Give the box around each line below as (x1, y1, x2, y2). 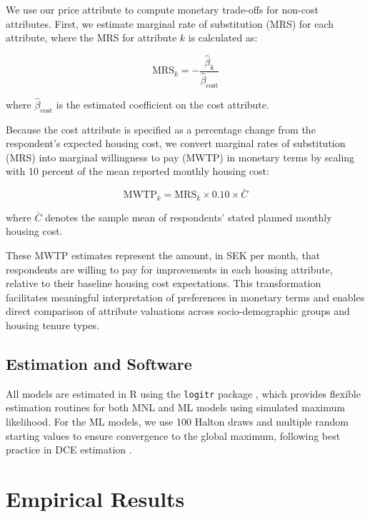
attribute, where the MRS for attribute (6, 30, 177, 45)
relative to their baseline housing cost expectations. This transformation (6, 276, 321, 291)
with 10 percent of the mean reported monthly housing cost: (6, 164, 269, 179)
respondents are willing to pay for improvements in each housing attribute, (6, 261, 333, 276)
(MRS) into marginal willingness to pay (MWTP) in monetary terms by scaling (6, 149, 355, 164)
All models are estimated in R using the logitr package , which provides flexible (6, 386, 361, 401)
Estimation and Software (6, 352, 192, 374)
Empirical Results (6, 483, 185, 513)
